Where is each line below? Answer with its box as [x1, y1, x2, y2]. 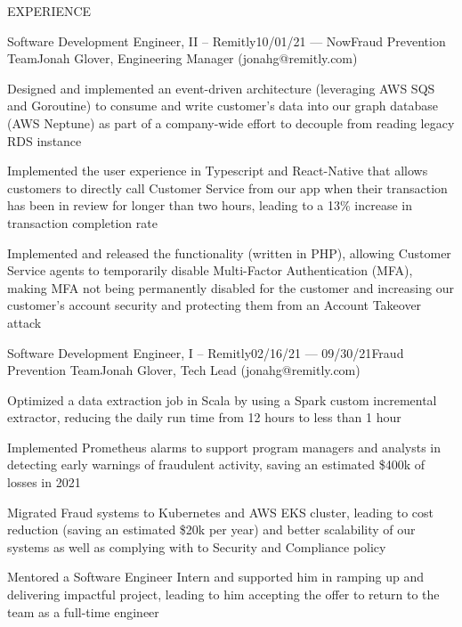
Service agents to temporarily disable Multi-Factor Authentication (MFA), [7, 261, 413, 280]
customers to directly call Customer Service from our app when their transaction [7, 178, 448, 197]
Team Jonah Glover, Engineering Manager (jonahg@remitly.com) [7, 49, 358, 68]
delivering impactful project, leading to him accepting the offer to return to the [7, 585, 440, 604]
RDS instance [7, 131, 82, 150]
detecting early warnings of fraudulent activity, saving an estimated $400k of [7, 455, 425, 474]
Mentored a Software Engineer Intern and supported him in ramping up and [7, 567, 425, 586]
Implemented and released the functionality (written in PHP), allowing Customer [7, 243, 451, 262]
